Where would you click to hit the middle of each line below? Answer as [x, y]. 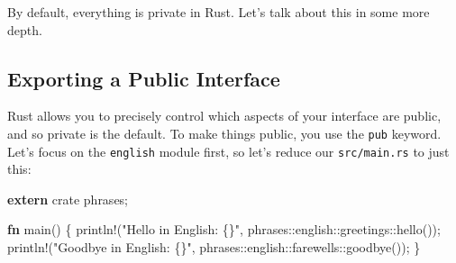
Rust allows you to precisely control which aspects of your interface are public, [224, 116]
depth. [25, 29]
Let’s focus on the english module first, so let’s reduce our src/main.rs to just [228, 151]
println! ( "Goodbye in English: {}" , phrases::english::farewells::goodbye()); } [214, 247]
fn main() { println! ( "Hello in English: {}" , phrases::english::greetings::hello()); [224, 229]
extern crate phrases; [68, 199]
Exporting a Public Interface [144, 78]
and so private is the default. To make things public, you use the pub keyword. [224, 133]
